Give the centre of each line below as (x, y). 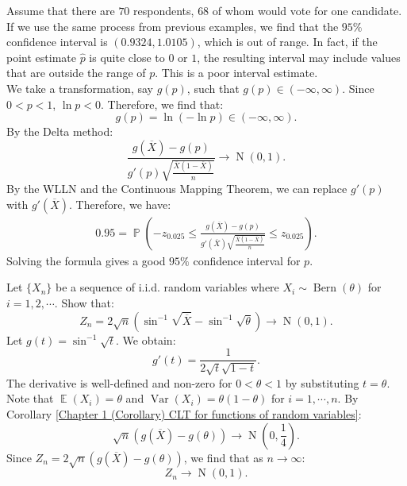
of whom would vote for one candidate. (307, 10)
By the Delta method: (60, 131)
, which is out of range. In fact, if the (287, 42)
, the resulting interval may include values (299, 57)
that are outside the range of (76, 73)
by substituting (322, 382)
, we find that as (223, 457)
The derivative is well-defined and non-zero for (119, 382)
